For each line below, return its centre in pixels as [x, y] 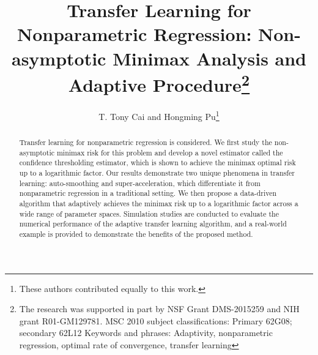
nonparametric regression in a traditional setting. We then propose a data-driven [148, 193]
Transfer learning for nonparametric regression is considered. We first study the [146, 142]
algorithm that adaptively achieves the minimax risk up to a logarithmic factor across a [159, 203]
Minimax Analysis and [210, 58]
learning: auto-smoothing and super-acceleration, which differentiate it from [140, 183]
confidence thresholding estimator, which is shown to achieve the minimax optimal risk [157, 163]
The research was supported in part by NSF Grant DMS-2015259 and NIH [159, 309]
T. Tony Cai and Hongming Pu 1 [159, 115]
